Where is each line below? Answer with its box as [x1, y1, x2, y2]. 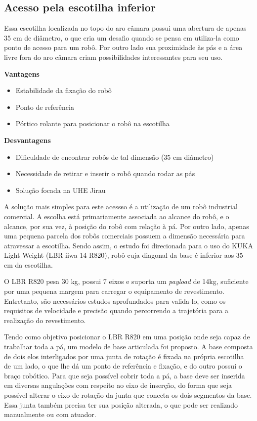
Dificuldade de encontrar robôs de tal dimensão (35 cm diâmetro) [15, 151, 214, 162]
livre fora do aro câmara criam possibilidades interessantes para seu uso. [4, 51, 223, 62]
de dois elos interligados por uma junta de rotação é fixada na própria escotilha [4, 351, 244, 361]
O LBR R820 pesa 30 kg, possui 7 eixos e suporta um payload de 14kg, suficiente [4, 276, 249, 286]
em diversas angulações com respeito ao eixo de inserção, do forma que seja [4, 380, 232, 390]
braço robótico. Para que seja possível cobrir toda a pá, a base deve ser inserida [4, 370, 245, 380]
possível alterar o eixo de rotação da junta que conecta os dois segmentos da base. [4, 390, 252, 400]
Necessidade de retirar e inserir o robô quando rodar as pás [15, 168, 195, 179]
